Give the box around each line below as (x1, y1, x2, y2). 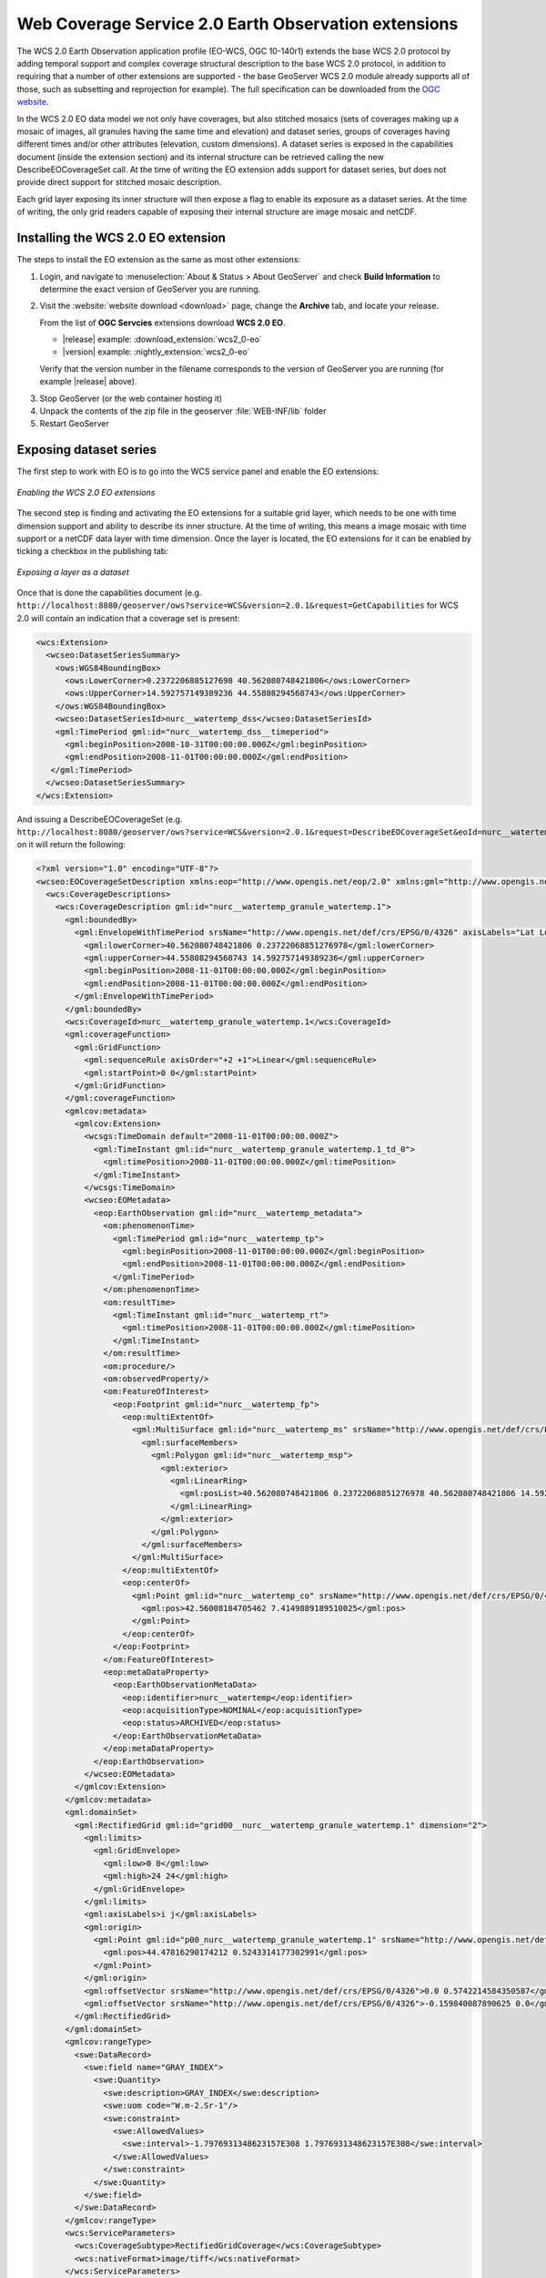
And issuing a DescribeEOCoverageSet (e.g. (16, 814, 183, 825)
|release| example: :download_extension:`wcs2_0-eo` (62, 333, 263, 345)
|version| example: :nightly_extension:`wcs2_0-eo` (62, 346, 250, 357)
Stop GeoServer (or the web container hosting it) (39, 393, 223, 404)
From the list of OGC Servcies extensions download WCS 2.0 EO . (39, 317, 286, 328)
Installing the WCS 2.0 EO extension (16, 231, 227, 246)
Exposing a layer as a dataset (16, 566, 129, 578)
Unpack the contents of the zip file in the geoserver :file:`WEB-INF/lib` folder (39, 405, 327, 416)
